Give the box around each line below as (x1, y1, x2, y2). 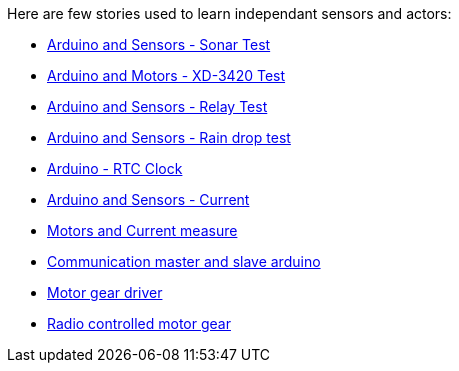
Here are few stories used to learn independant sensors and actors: (7, 5, 452, 22)
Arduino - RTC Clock (47, 160, 183, 177)
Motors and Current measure (47, 222, 238, 239)
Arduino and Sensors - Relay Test (47, 98, 268, 115)
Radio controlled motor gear (47, 315, 231, 332)
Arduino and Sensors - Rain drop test (47, 129, 291, 146)
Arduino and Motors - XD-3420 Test (47, 67, 286, 84)
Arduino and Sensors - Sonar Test (47, 36, 271, 53)
